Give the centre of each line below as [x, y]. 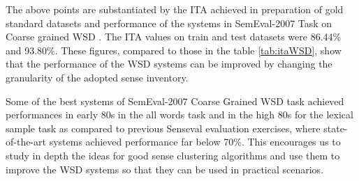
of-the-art [26, 142]
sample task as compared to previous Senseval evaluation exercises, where [163, 128]
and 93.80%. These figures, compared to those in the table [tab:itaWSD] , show [174, 50]
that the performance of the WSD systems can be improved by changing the [169, 64]
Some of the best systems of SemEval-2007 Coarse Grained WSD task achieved [175, 101]
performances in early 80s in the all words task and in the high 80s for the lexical [179, 115]
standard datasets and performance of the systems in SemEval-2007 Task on [169, 23]
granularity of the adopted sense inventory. [97, 77]
